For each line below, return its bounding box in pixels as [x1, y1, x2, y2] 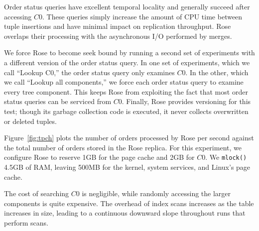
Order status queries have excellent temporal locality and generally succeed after [4, 1, 250, 11]
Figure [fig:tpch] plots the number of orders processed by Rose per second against [4, 132, 254, 143]
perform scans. [4, 217, 48, 228]
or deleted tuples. [4, 115, 57, 126]
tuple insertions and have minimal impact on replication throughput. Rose [4, 21, 231, 31]
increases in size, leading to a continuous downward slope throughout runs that [4, 208, 246, 218]
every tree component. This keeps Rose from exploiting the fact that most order [4, 86, 248, 97]
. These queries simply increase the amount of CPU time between [42, 11, 243, 21]
